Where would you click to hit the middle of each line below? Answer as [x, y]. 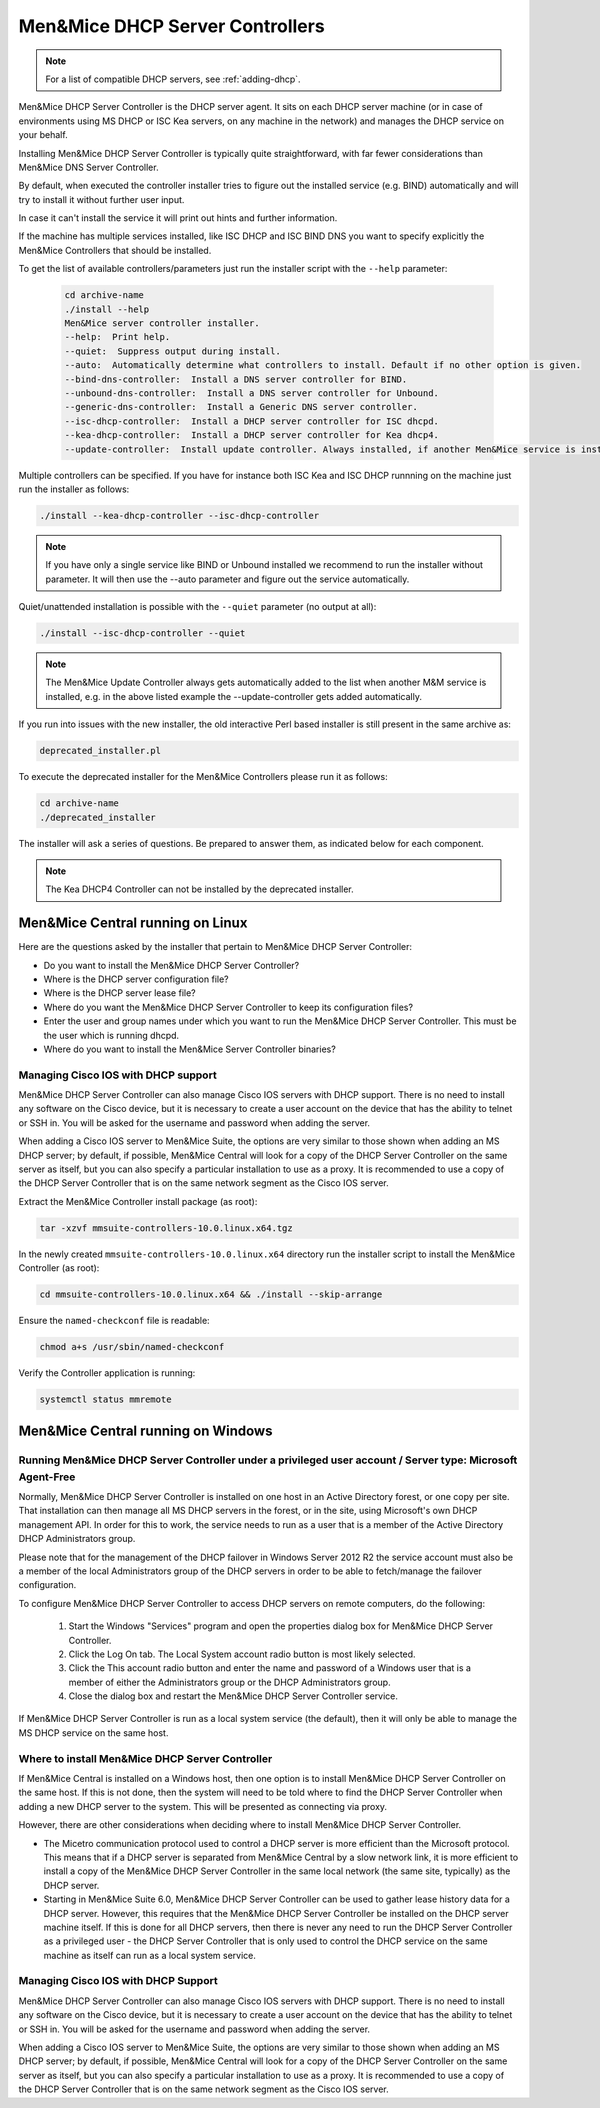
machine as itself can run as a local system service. [150, 1955]
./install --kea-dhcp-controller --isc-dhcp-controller [179, 515]
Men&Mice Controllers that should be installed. [115, 250]
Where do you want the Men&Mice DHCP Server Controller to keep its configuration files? [228, 1007]
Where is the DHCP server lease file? [119, 993]
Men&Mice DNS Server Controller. [88, 167]
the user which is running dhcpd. [111, 1035]
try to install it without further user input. [101, 199]
